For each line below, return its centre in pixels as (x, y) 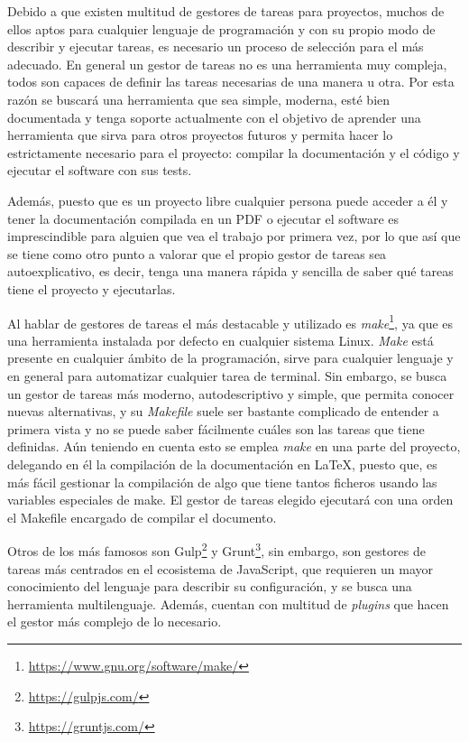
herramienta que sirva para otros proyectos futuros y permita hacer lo (200, 135)
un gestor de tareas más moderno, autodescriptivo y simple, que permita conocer (231, 393)
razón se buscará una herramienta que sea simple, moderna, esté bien (199, 99)
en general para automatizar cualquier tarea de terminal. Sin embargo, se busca (227, 375)
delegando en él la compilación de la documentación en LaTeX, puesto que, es (222, 464)
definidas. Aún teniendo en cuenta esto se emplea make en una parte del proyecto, (234, 446)
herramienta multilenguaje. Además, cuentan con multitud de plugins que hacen (228, 603)
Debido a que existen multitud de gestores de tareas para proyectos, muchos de (226, 11)
